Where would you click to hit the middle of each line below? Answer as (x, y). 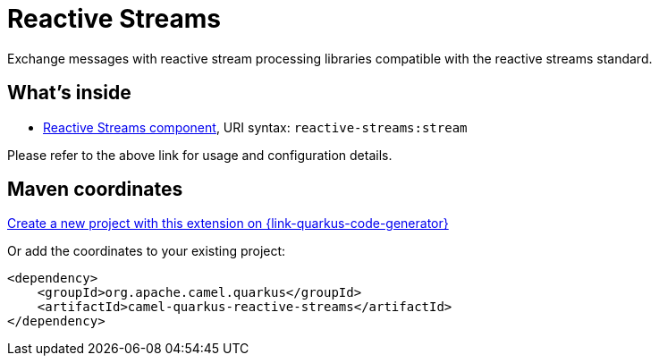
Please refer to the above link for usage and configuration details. (200, 155)
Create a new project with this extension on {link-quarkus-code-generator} (228, 224)
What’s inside (69, 93)
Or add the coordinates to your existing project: (147, 251)
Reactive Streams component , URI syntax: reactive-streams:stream (255, 127)
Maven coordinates (95, 190)
